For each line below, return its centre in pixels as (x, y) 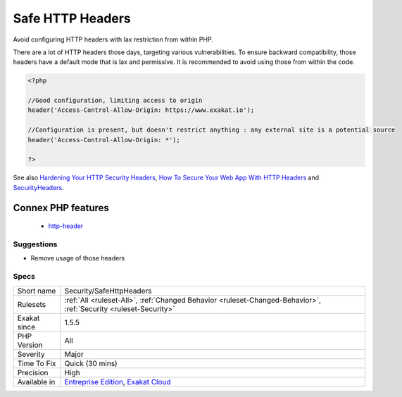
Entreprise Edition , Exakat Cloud (118, 382)
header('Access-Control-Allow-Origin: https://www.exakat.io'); (141, 110)
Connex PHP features (61, 208)
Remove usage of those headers (78, 258)
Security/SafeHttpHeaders (108, 291)
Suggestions (35, 244)
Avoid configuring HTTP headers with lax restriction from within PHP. (113, 39)
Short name (37, 291)
